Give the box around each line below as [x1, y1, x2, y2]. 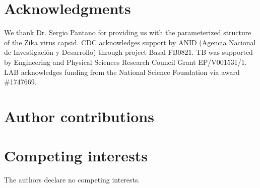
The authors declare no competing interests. [4, 174, 140, 185]
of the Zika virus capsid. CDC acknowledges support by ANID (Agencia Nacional [4, 37, 256, 47]
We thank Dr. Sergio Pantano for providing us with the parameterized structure [4, 27, 251, 38]
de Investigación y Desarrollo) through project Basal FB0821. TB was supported [4, 47, 253, 57]
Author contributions [4, 106, 154, 126]
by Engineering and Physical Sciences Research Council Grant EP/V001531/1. [4, 56, 247, 67]
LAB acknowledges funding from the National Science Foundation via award [4, 66, 240, 77]
